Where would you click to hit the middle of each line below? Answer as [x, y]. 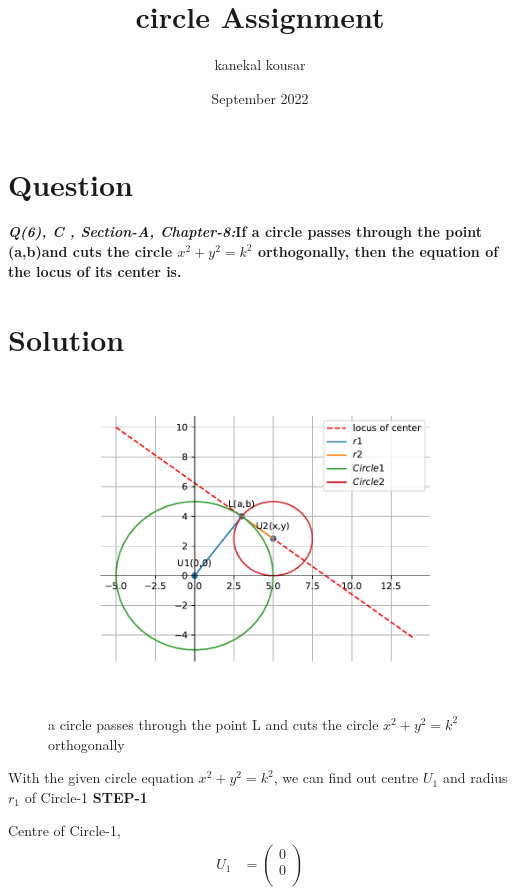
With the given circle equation [101, 777]
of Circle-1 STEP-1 [86, 796]
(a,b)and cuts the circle [90, 251]
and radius [475, 777]
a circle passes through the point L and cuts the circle [213, 723]
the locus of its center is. [95, 270]
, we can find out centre [346, 777]
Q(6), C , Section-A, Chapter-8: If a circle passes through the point [245, 231]
